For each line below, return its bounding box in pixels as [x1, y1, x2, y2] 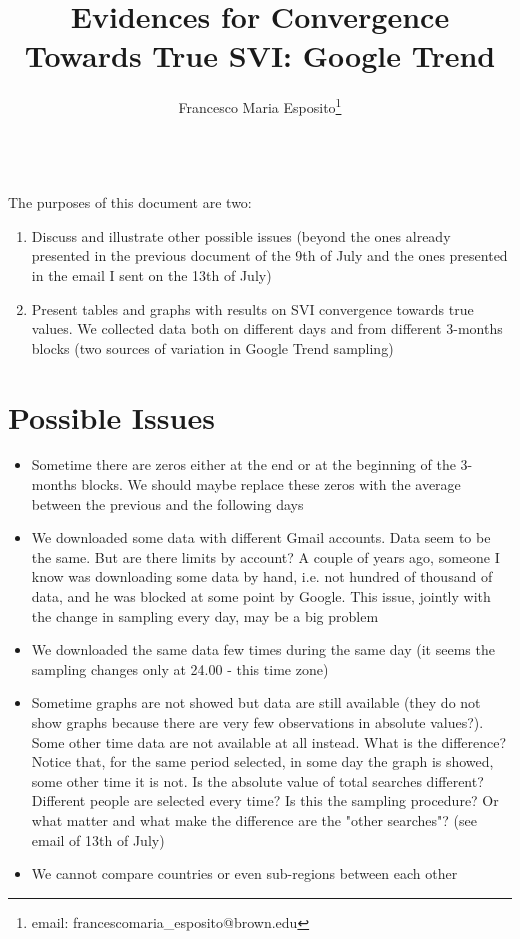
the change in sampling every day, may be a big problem [31, 605, 379, 626]
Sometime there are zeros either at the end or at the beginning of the [31, 454, 456, 475]
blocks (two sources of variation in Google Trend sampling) [31, 337, 394, 358]
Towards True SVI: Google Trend [24, 35, 496, 76]
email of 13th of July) [31, 829, 165, 850]
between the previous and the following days [31, 493, 304, 514]
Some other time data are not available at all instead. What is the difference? [31, 731, 507, 752]
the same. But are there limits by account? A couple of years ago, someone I [31, 546, 500, 567]
